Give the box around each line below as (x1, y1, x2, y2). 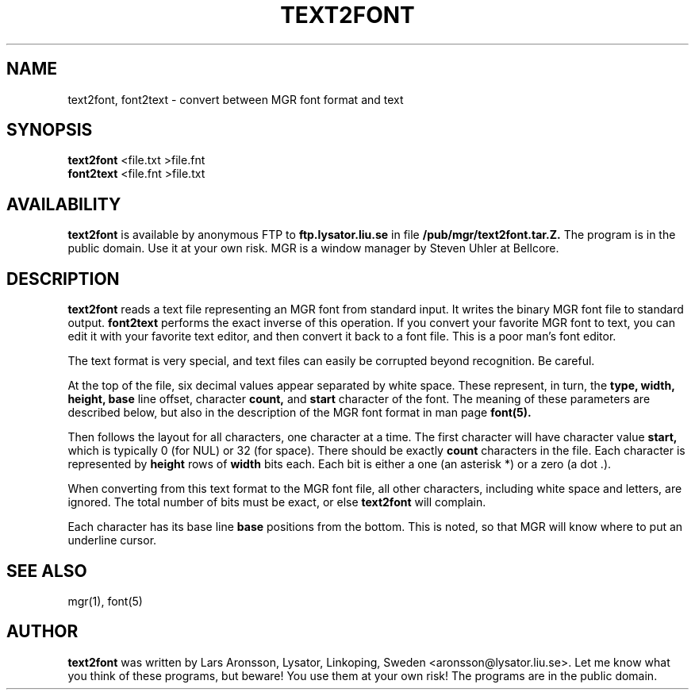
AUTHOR (6, 621, 79, 642)
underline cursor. (67, 533, 157, 548)
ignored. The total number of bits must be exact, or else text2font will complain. (67, 495, 486, 510)
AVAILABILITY (6, 194, 121, 214)
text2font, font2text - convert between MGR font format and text (67, 92, 404, 106)
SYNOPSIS (6, 120, 93, 140)
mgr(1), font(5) (67, 594, 143, 608)
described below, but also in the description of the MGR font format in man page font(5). (67, 406, 532, 420)
